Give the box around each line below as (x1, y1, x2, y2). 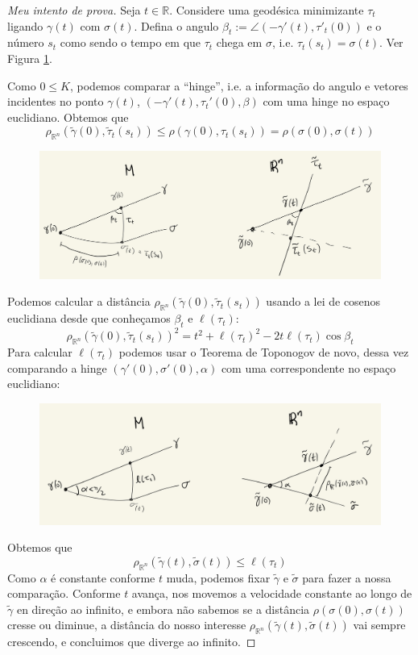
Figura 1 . (7, 49, 52, 66)
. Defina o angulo (134, 17, 219, 34)
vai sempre (353, 616, 406, 633)
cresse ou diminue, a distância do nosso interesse (7, 616, 246, 633)
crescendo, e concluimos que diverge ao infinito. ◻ (7, 633, 256, 650)
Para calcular (7, 344, 72, 361)
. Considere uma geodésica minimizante (169, 2, 364, 18)
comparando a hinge (7, 359, 107, 376)
